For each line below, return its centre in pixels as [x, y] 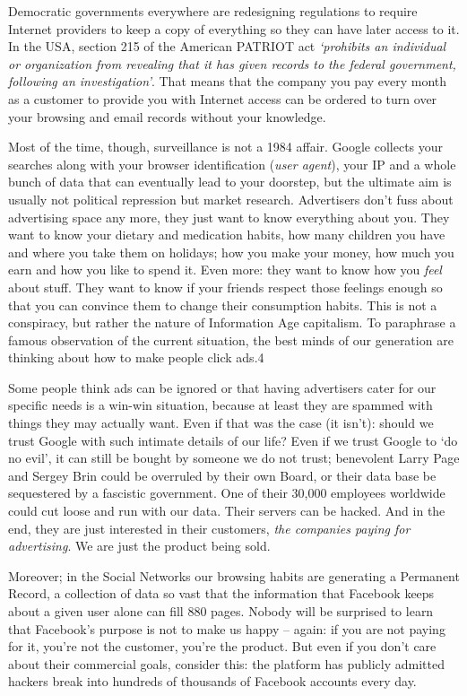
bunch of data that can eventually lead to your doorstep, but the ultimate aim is [230, 182]
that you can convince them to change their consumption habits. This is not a [223, 304]
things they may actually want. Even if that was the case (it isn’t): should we [221, 423]
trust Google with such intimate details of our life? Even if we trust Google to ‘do [233, 440]
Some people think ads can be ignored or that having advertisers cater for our [222, 387]
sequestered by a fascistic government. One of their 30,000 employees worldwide [227, 493]
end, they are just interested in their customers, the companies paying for [209, 528]
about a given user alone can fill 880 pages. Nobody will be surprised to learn [221, 611]
